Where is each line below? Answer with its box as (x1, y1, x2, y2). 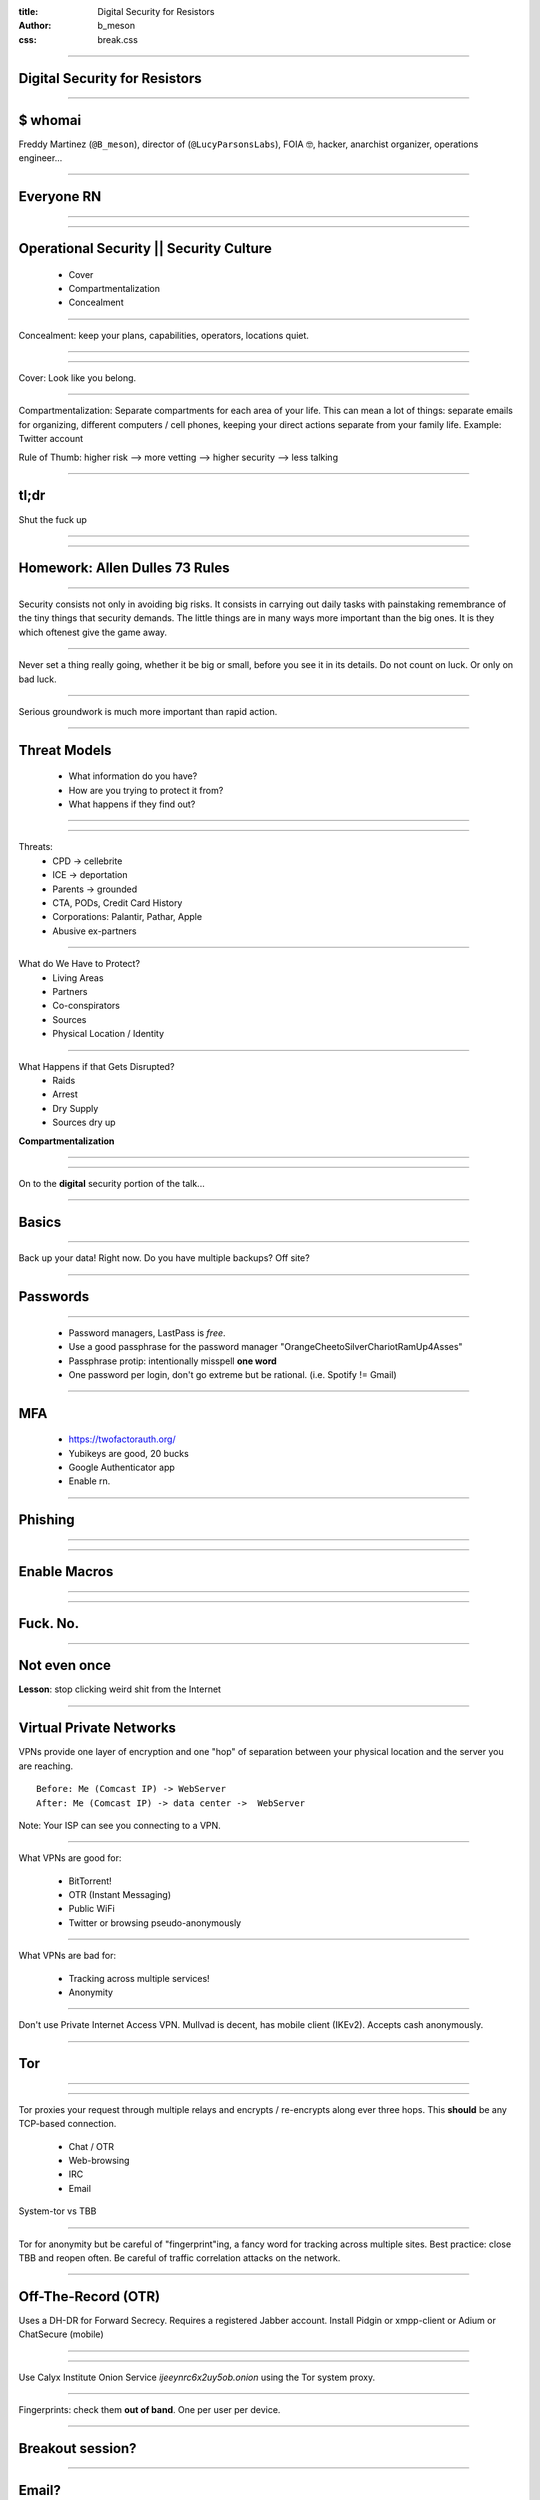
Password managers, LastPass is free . (68, 1326, 226, 1339)
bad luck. (18, 673, 57, 685)
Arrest (52, 1088, 79, 1100)
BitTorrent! (68, 1875, 112, 1887)
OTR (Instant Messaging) (68, 1889, 172, 1901)
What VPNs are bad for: (18, 1950, 117, 1962)
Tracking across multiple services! (68, 1972, 210, 1984)
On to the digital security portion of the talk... (18, 1177, 205, 1189)
